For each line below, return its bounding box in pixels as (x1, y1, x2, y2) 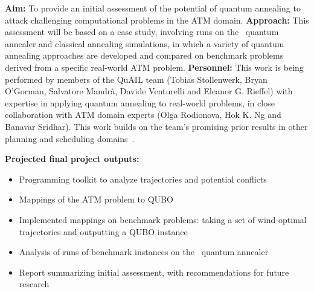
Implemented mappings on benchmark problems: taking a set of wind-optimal (19, 213, 307, 225)
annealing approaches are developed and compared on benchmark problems (5, 49, 284, 62)
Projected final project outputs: (5, 152, 139, 165)
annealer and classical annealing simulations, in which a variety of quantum (5, 37, 284, 50)
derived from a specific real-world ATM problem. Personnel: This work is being (5, 60, 304, 73)
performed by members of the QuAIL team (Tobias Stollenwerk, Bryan (5, 73, 268, 85)
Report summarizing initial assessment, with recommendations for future (19, 265, 289, 278)
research (19, 277, 50, 290)
